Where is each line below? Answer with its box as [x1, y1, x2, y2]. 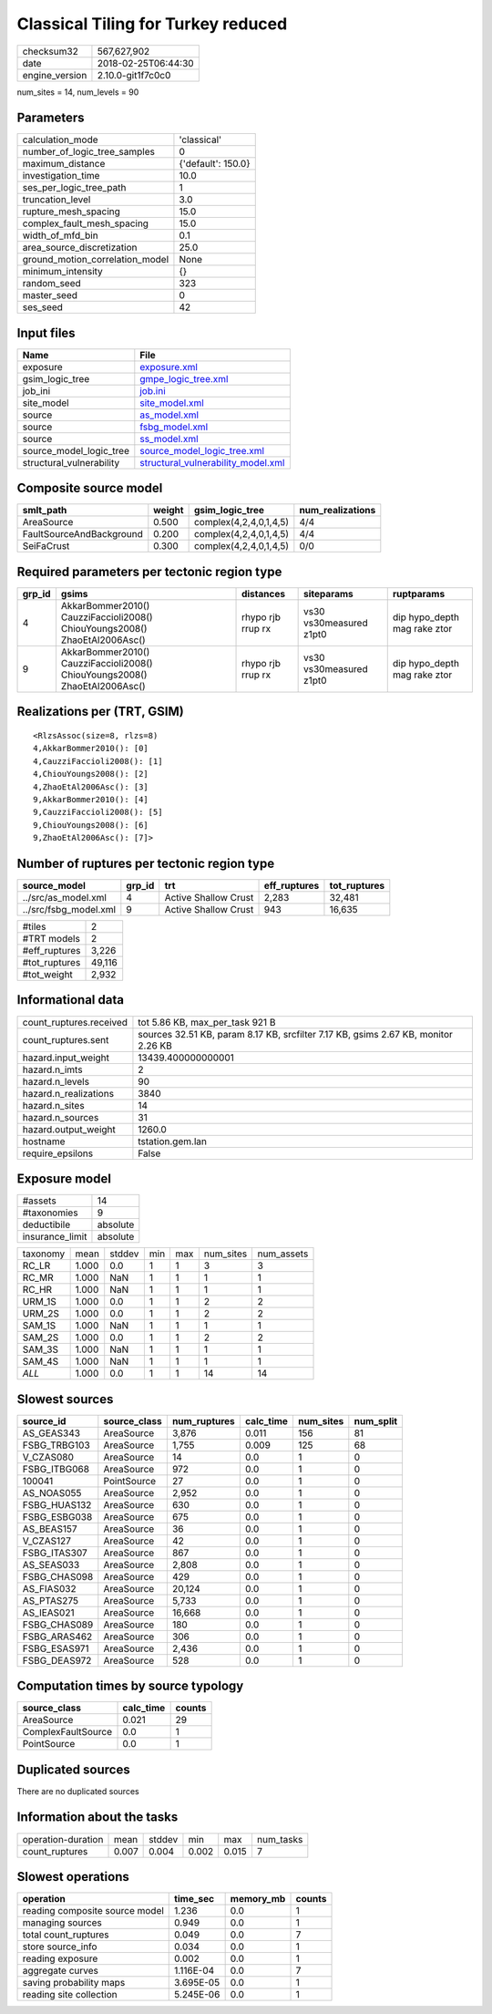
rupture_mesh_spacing [22, 205, 120, 218]
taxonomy [22, 1247, 66, 1260]
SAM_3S [22, 1343, 59, 1356]
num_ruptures [171, 1414, 236, 1427]
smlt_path [22, 504, 67, 517]
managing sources [22, 1916, 102, 1929]
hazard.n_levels [22, 1075, 90, 1088]
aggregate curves [22, 1965, 99, 1978]
